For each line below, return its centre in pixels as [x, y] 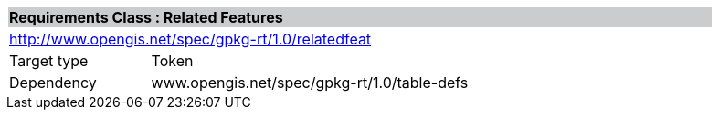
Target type [49, 61]
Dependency [53, 83]
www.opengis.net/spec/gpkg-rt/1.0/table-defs [310, 83]
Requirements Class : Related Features [146, 17]
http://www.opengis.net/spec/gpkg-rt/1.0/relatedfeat [190, 39]
